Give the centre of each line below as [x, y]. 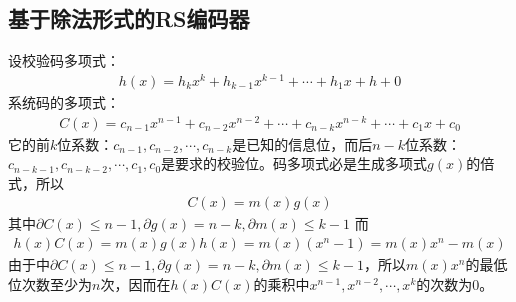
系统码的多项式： [64, 101]
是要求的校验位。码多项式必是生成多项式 [294, 163]
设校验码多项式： [64, 60]
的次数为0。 [455, 283]
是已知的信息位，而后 [302, 143]
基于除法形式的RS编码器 [129, 18]
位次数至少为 [50, 283]
